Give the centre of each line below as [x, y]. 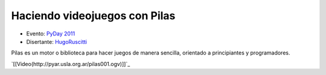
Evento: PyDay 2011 [51, 34]
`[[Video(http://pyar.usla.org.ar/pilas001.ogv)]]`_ [71, 64]
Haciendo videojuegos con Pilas [93, 16]
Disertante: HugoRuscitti [57, 41]
